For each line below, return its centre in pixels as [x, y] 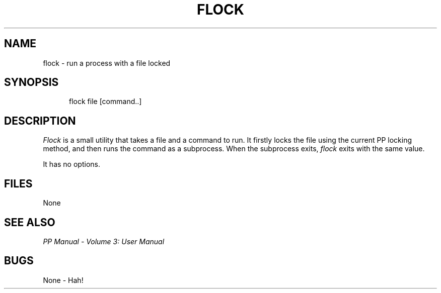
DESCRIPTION [40, 121]
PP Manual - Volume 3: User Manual [104, 241]
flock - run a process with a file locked [107, 63]
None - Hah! [63, 280]
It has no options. [71, 164]
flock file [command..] [105, 102]
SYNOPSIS [31, 82]
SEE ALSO [30, 222]
